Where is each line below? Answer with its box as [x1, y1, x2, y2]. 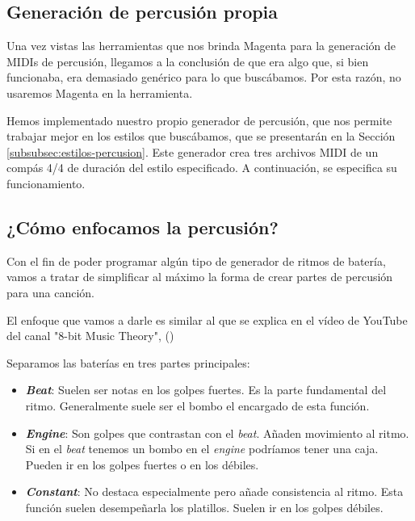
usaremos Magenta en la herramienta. [6, 84, 193, 101]
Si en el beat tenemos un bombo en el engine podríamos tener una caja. [25, 440, 379, 457]
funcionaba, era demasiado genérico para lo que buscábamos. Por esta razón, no [6, 69, 401, 86]
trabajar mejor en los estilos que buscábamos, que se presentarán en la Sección [6, 128, 396, 145]
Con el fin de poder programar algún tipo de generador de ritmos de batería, [6, 252, 386, 269]
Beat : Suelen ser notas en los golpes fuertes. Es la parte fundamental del [25, 381, 387, 398]
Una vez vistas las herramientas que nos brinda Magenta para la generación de [6, 37, 396, 54]
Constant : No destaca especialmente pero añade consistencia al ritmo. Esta [25, 483, 404, 500]
